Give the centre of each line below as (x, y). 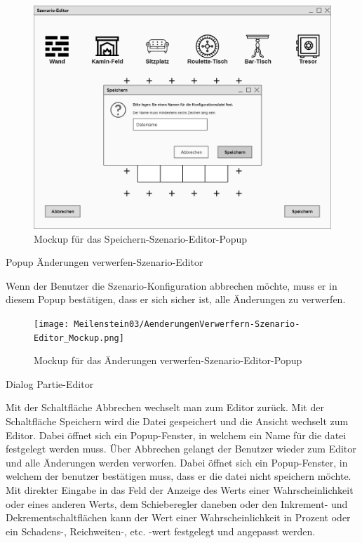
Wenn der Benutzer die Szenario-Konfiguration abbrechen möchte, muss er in (172, 285)
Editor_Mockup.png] (79, 338)
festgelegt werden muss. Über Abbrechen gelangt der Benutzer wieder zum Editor (181, 449)
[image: (52, 324)
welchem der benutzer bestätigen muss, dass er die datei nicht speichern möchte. (179, 476)
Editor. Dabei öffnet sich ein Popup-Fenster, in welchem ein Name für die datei (176, 435)
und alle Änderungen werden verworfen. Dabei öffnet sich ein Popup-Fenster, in (177, 462)
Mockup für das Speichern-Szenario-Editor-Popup (141, 238)
